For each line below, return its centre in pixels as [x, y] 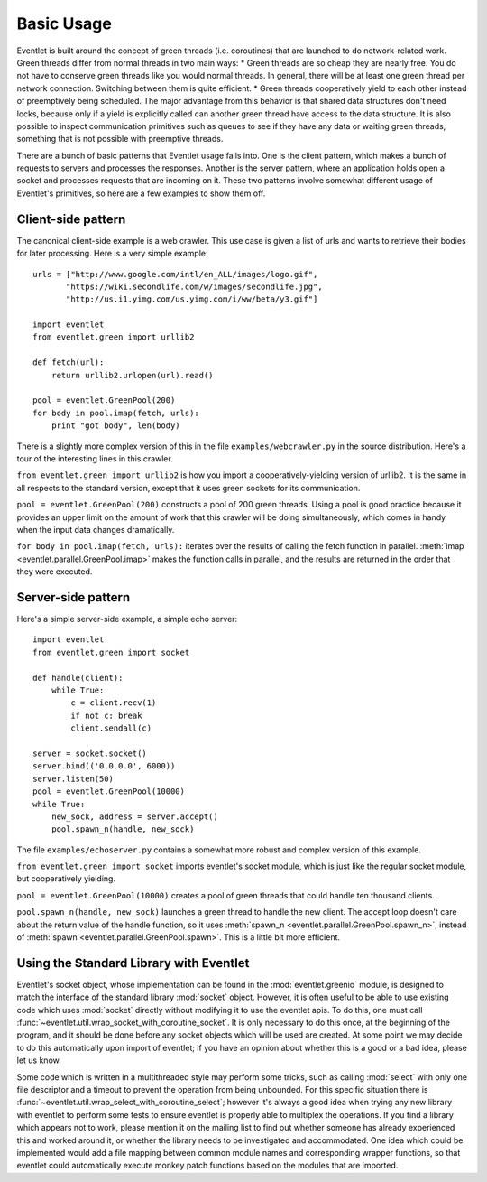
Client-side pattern [71, 219]
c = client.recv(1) [114, 703]
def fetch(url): [69, 363]
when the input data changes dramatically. [96, 529]
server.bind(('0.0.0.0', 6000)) [104, 766]
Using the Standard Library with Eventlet [133, 963]
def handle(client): [78, 678]
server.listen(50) [74, 778]
